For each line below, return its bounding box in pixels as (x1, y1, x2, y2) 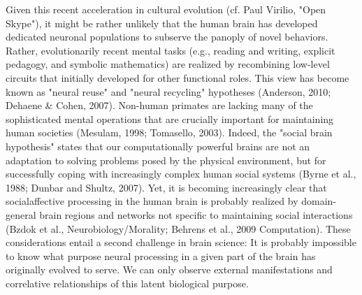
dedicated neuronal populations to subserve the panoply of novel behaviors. (6, 29, 328, 44)
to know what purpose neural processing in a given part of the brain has (6, 248, 316, 263)
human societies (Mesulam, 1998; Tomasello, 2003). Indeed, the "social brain (6, 125, 333, 140)
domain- (301, 194, 336, 208)
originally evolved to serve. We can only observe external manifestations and (6, 262, 333, 277)
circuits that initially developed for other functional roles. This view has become (6, 70, 349, 85)
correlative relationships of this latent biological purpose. (6, 275, 249, 290)
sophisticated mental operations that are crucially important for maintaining (6, 111, 334, 126)
